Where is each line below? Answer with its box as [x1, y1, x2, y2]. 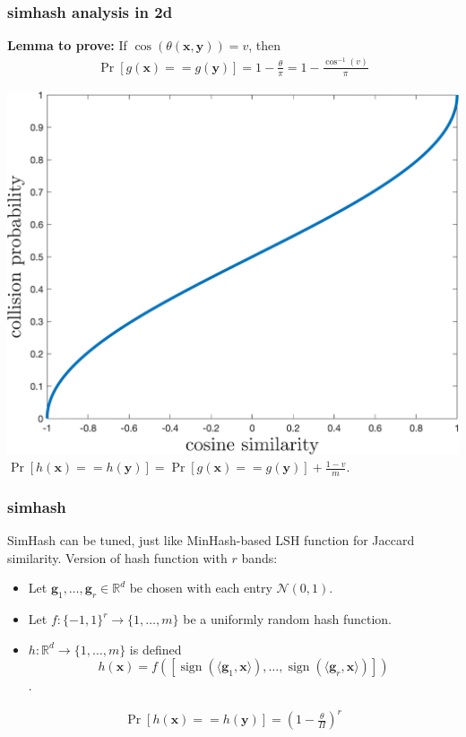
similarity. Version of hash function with [7, 548, 228, 567]
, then [248, 36, 280, 55]
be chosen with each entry [129, 578, 272, 597]
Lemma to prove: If [7, 36, 127, 55]
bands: [241, 548, 278, 567]
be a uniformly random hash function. [183, 610, 392, 629]
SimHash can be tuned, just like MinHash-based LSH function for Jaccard [7, 531, 415, 550]
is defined [129, 639, 182, 658]
